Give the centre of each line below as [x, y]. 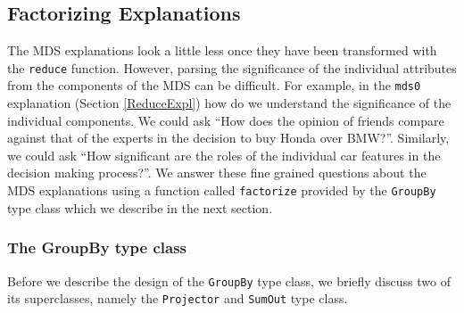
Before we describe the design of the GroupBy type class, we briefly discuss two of [229, 280]
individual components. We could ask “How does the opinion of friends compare [226, 120]
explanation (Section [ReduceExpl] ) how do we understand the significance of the [229, 103]
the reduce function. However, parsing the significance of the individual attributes [232, 67]
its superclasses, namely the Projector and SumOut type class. [178, 298]
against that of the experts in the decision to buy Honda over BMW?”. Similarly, [228, 138]
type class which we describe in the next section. [140, 207]
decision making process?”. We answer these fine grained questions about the [217, 173]
